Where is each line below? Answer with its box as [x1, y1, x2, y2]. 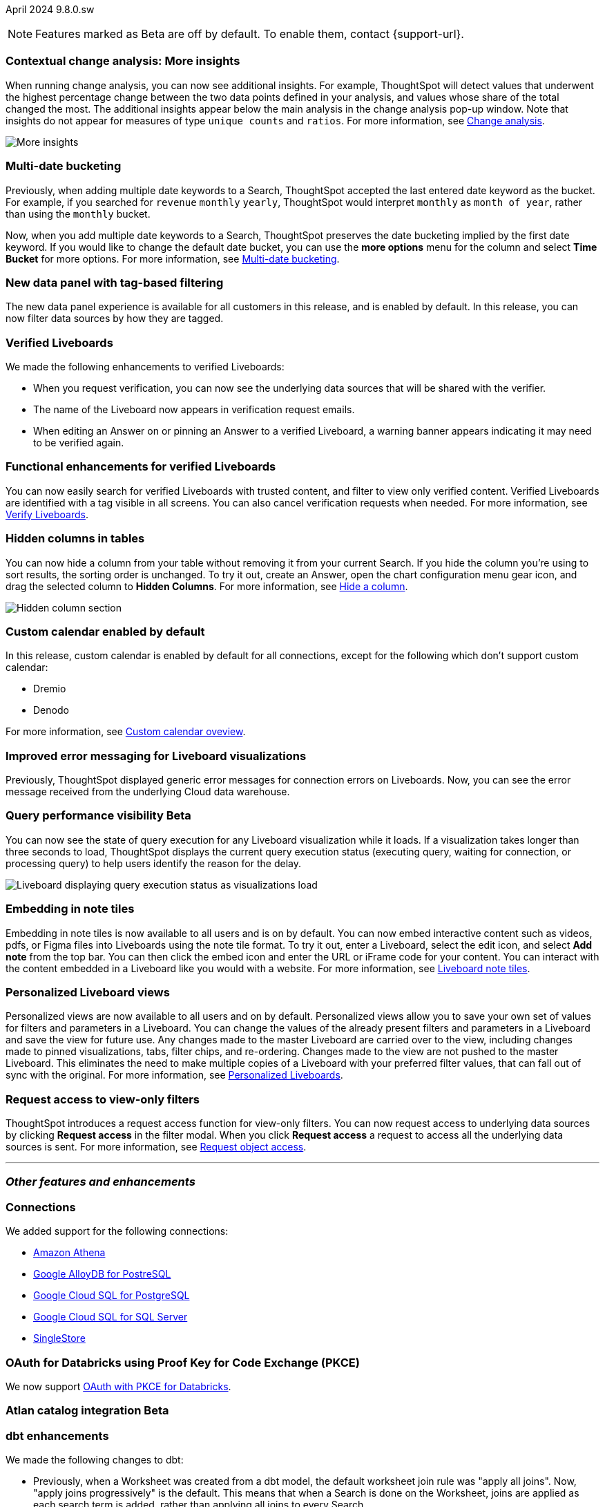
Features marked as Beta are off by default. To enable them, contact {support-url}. [35, 27, 464, 41]
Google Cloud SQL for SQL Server [33, 1311, 188, 1323]
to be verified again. [33, 437, 124, 448]
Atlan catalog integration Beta [6, 1403, 169, 1418]
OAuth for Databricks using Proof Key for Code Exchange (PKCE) [6, 1355, 360, 1369]
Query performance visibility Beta [6, 808, 191, 823]
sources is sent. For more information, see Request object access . [6, 1141, 307, 1153]
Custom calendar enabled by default [6, 624, 205, 638]
